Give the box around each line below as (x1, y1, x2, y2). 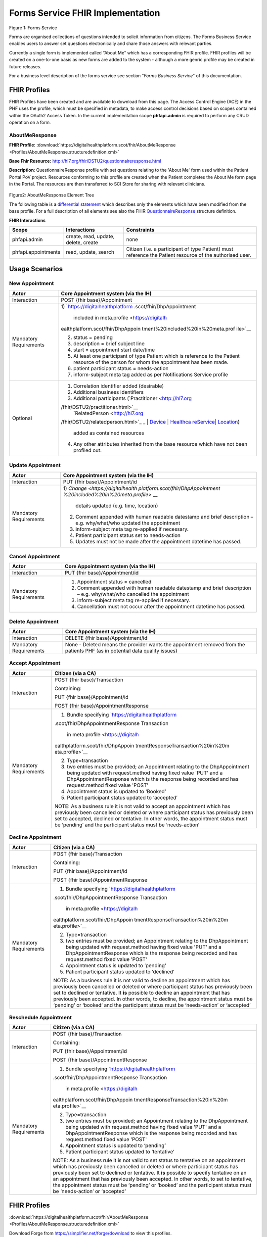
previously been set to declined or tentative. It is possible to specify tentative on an (52, 1169, 247, 1176)
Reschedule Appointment (9, 1014, 72, 1021)
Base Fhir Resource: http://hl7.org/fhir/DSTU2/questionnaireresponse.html (9, 158, 162, 164)
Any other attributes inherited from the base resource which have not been (73, 440, 248, 447)
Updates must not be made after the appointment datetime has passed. (75, 538, 242, 545)
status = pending (73, 334, 113, 341)
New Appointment (9, 280, 54, 287)
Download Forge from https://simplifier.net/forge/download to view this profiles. (9, 1230, 172, 1236)
